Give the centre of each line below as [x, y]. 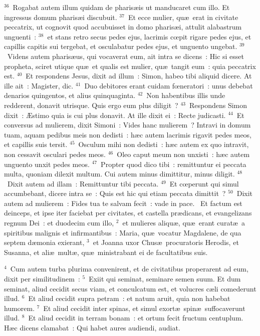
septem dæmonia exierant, [44, 242]
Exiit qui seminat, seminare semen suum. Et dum [165, 279]
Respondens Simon [218, 105]
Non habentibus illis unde [186, 95]
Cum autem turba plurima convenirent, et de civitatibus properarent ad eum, [129, 269]
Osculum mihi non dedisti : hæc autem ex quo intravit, [164, 144]
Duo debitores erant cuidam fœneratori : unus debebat [169, 85]
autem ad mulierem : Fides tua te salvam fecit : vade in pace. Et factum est [123, 203]
